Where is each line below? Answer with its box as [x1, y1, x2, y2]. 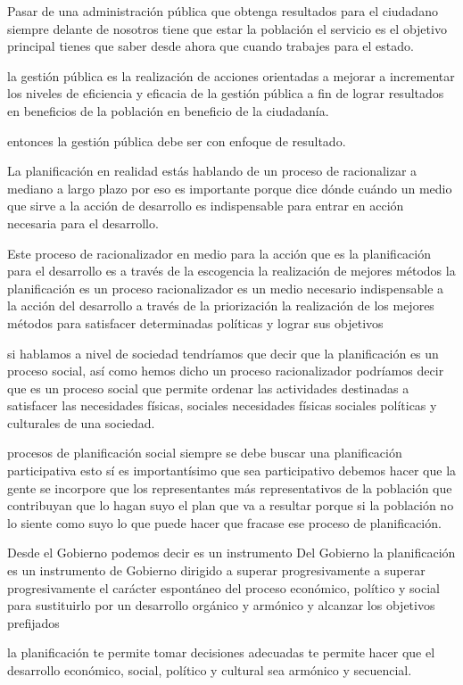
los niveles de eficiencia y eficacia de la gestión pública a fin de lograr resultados [7, 84, 444, 103]
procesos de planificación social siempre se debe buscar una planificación [7, 443, 402, 462]
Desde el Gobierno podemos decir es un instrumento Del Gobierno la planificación [7, 543, 456, 562]
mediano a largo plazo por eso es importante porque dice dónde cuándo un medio [7, 178, 452, 197]
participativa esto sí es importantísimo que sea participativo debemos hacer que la [7, 461, 457, 480]
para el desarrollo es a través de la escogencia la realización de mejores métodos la [7, 261, 456, 280]
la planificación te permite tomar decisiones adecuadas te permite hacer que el [7, 643, 435, 662]
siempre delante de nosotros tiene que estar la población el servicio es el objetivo [7, 19, 447, 37]
